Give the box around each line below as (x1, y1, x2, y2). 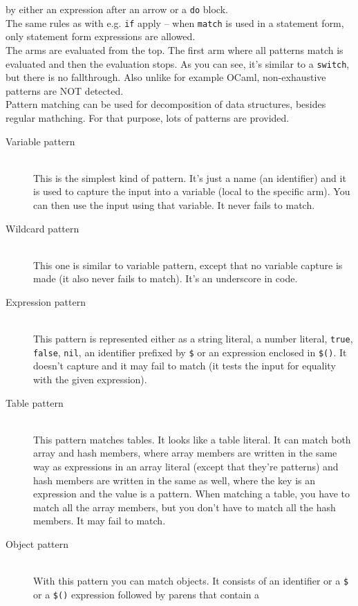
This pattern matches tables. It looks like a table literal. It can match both (33, 432, 351, 446)
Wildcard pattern (6, 221, 79, 235)
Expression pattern (6, 294, 86, 309)
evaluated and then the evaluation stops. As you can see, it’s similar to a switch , (6, 56, 350, 71)
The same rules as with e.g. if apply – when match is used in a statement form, (6, 15, 344, 30)
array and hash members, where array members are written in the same (33, 446, 337, 460)
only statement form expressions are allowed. (6, 29, 196, 44)
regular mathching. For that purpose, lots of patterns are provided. (6, 110, 290, 125)
